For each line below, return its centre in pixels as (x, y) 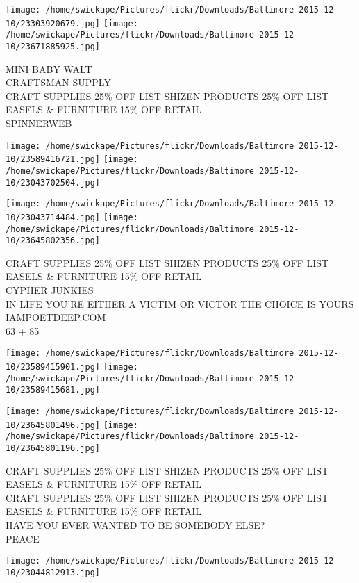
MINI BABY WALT (49, 68)
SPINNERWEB (39, 123)
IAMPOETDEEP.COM (56, 317)
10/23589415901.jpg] (53, 367)
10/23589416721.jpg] (53, 159)
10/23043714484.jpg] (53, 217)
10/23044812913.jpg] (53, 572)
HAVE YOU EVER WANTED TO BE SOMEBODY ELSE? (135, 525)
